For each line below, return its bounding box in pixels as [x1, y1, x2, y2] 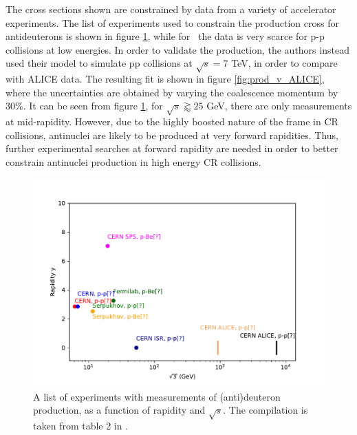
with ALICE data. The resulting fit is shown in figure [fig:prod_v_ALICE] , [6, 72, 325, 86]
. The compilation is [223, 403, 308, 417]
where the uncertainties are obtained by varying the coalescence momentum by [6, 85, 338, 99]
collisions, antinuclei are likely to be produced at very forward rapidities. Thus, [6, 127, 338, 142]
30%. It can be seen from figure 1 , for [6, 98, 163, 113]
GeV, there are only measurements [206, 98, 352, 113]
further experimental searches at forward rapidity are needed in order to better [6, 141, 338, 156]
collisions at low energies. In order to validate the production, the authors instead [6, 42, 349, 56]
